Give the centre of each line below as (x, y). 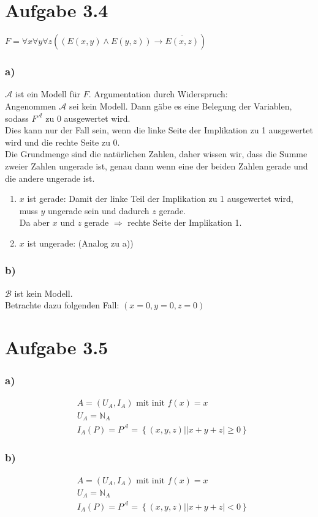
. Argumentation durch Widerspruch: (158, 94)
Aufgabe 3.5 (57, 347)
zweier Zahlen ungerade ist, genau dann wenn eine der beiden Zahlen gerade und (157, 166)
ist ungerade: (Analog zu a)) (80, 243)
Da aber (35, 222)
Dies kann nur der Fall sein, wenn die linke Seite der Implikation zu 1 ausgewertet (159, 130)
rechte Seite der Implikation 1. (185, 222)
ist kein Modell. (44, 293)
